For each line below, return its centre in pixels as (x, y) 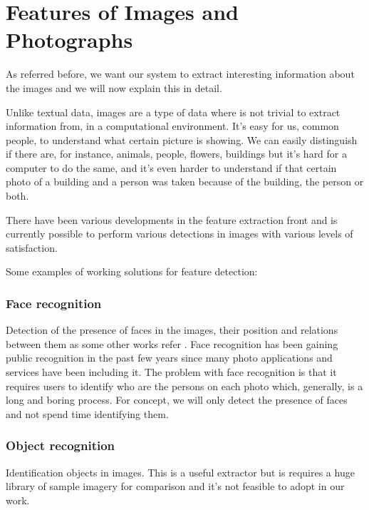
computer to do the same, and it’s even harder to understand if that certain (171, 167)
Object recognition (61, 445)
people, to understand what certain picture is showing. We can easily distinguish (182, 139)
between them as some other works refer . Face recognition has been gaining (172, 343)
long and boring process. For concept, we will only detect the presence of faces (177, 400)
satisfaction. (32, 247)
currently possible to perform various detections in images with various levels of (180, 234)
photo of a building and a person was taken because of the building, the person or (185, 182)
